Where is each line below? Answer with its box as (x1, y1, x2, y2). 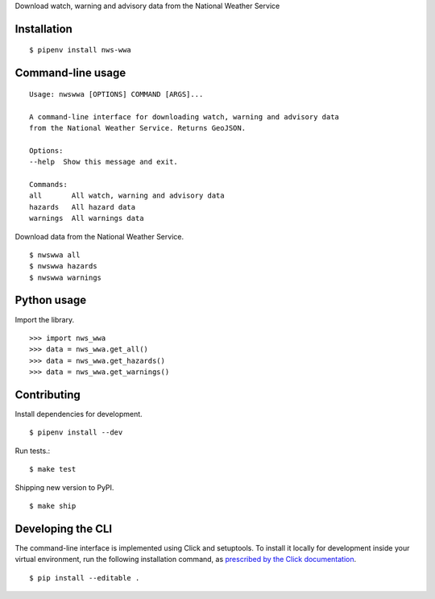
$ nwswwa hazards (29, 262, 97, 271)
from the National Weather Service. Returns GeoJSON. (29, 123, 246, 132)
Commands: (29, 180, 68, 189)
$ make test (29, 464, 77, 474)
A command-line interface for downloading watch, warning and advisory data (29, 112, 340, 121)
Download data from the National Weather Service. (14, 231, 184, 241)
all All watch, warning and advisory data (29, 191, 225, 201)
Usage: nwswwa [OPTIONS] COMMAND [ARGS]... (29, 89, 204, 98)
